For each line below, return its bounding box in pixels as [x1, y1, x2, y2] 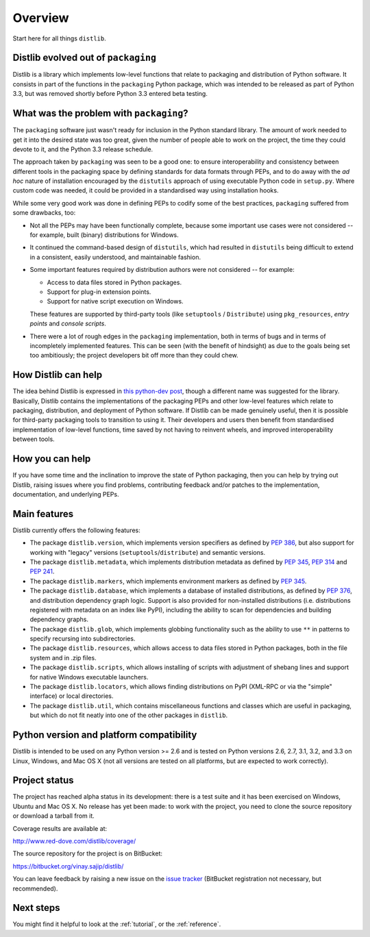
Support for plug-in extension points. [47, 288, 151, 296]
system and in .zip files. [29, 653, 97, 662]
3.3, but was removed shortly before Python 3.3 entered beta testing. [12, 90, 208, 98]
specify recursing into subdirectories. [29, 634, 136, 643]
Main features [12, 508, 74, 520]
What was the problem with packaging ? [12, 108, 188, 119]
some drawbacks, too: [12, 209, 76, 217]
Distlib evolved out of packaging [12, 52, 157, 64]
